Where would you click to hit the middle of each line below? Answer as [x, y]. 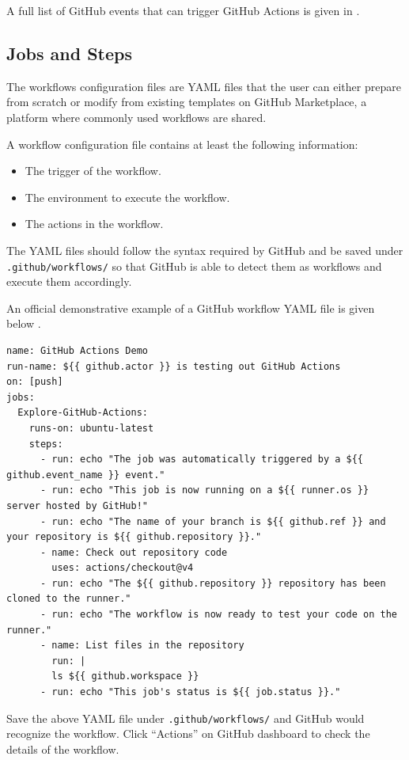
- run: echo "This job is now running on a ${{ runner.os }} [204, 490]
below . [24, 323]
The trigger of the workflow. [93, 171]
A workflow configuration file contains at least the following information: [182, 144]
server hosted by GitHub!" [77, 505]
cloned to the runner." [69, 599]
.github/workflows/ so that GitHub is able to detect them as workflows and [194, 266]
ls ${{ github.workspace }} [125, 676]
